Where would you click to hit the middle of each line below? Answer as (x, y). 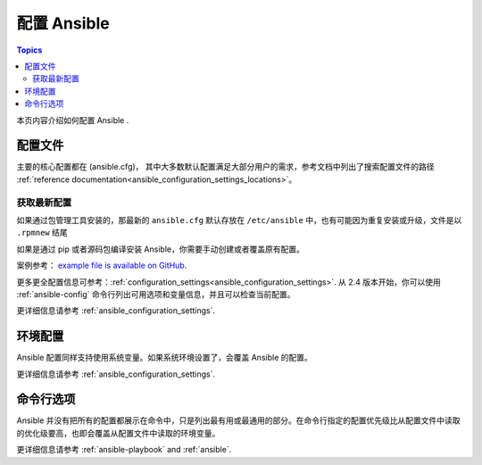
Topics (29, 50)
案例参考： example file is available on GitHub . (102, 266)
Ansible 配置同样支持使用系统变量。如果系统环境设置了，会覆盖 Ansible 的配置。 (164, 358)
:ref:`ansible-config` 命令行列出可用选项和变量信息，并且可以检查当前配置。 (156, 294)
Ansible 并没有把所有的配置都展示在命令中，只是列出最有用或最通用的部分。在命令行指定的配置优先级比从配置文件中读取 (238, 420)
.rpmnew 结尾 (42, 233)
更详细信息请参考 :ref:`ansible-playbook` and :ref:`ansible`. (124, 450)
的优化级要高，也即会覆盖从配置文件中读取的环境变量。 (118, 433)
